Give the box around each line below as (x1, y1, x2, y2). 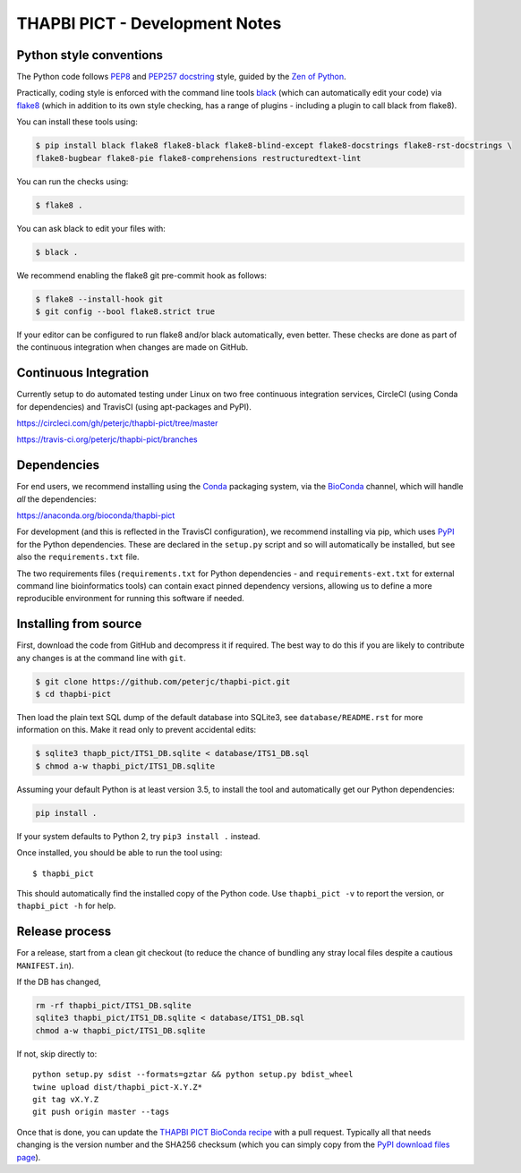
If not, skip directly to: (16, 1048, 98, 1059)
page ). (16, 1152, 41, 1162)
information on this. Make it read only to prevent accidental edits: (16, 725, 257, 735)
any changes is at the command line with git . (16, 652, 186, 663)
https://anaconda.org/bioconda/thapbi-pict (16, 510, 175, 521)
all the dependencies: (16, 493, 97, 505)
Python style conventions (16, 47, 163, 63)
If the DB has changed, (16, 976, 102, 988)
